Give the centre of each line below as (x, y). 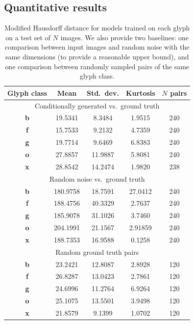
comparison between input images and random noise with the (97, 47)
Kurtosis (140, 93)
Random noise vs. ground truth (97, 178)
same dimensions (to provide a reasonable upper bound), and (97, 56)
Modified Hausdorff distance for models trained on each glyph (97, 28)
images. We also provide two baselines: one (125, 37)
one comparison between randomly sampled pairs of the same (97, 66)
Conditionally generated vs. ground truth (97, 105)
